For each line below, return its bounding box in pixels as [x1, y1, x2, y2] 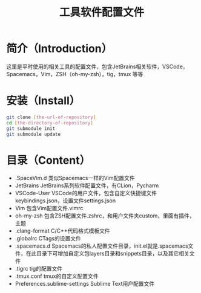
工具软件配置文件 [59, 5, 144, 19]
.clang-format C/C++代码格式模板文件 [15, 227, 110, 234]
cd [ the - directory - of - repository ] [6, 120, 94, 126]
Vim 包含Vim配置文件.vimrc [15, 205, 84, 212]
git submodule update [6, 131, 61, 137]
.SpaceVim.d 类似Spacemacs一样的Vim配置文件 [15, 175, 135, 182]
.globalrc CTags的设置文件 [15, 235, 82, 242]
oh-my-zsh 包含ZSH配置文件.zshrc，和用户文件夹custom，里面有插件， [15, 212, 195, 219]
